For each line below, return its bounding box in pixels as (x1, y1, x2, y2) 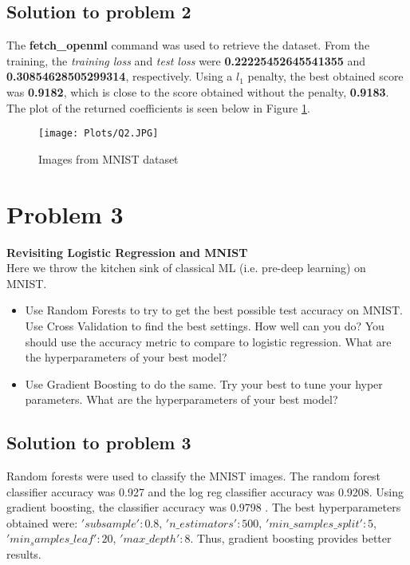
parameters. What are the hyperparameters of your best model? (25, 391, 338, 408)
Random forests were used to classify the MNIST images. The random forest (6, 468, 381, 484)
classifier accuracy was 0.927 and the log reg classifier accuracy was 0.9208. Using (6, 483, 404, 500)
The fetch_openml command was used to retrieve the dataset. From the (6, 37, 370, 53)
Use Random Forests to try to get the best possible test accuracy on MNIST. (25, 302, 403, 318)
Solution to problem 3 (6, 430, 191, 455)
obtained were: (6, 514, 78, 531)
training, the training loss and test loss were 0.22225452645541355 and (6, 52, 366, 69)
